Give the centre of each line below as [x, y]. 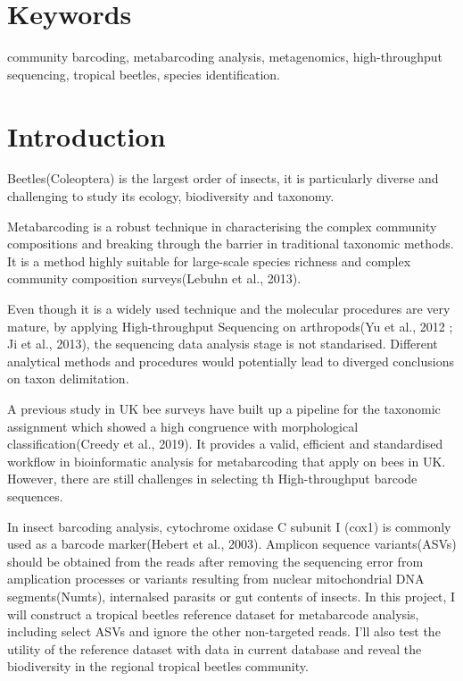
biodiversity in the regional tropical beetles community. [158, 666]
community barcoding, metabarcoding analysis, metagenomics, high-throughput [225, 57]
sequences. [35, 496]
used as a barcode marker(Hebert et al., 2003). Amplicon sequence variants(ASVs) [232, 544]
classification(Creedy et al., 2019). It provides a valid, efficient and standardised [225, 444]
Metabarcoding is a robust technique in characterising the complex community [222, 226]
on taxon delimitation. [68, 378]
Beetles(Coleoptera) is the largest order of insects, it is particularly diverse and [223, 178]
